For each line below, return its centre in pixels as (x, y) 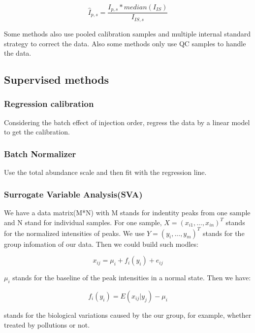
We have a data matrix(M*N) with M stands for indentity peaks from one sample (127, 212)
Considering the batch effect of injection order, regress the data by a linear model (127, 122)
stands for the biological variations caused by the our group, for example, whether (128, 315)
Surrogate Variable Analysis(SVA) (73, 194)
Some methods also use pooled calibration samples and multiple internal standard (127, 33)
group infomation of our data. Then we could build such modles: (101, 244)
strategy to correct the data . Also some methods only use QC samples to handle (125, 43)
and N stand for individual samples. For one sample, (83, 222)
